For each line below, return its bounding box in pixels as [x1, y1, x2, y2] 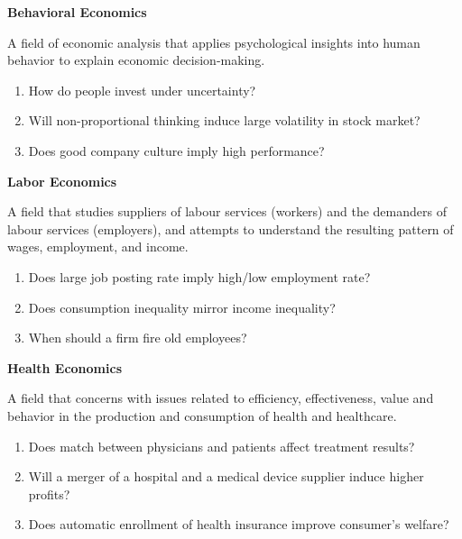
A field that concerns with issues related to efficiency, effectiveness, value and [7, 388, 434, 407]
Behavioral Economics [7, 3, 147, 21]
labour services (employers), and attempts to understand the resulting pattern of [7, 219, 454, 238]
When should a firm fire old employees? [28, 328, 247, 347]
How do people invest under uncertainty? [28, 80, 256, 99]
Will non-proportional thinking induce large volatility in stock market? [28, 111, 420, 130]
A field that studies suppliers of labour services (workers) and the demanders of [7, 202, 447, 221]
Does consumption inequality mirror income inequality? [28, 297, 336, 316]
